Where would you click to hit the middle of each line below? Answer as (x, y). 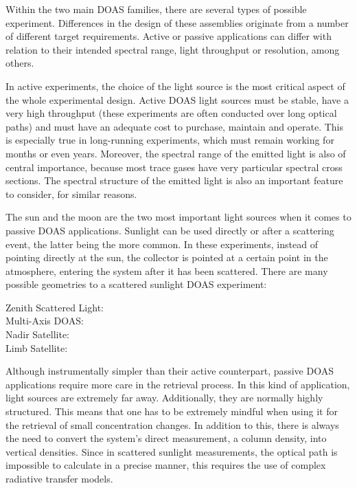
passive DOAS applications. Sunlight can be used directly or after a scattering (170, 230)
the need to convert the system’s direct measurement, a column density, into (166, 438)
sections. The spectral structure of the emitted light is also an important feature (174, 180)
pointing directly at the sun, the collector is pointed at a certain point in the (167, 257)
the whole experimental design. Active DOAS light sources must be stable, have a (177, 99)
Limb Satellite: (37, 347)
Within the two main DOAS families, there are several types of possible (156, 9)
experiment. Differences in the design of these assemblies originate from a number (177, 22)
